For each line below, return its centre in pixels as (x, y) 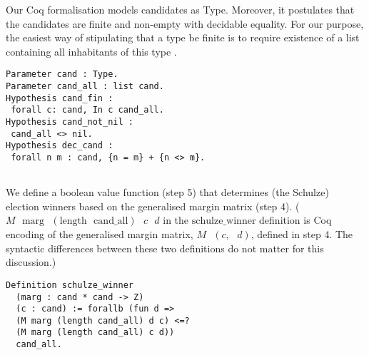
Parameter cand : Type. (62, 74)
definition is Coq (295, 220)
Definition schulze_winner (70, 285)
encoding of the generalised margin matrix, (100, 234)
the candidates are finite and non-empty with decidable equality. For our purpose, (185, 23)
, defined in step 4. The (302, 234)
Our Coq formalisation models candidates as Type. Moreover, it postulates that (180, 9)
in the (176, 220)
